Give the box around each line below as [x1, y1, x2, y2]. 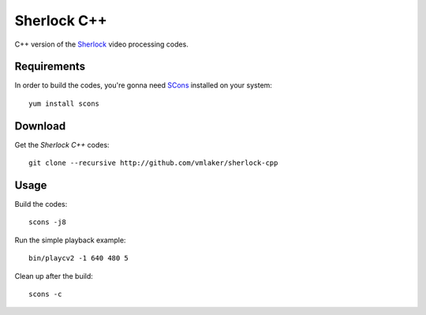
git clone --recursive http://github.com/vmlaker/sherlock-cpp [28, 159, 278, 167]
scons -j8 [28, 218, 66, 227]
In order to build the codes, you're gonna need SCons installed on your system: [14, 81, 272, 90]
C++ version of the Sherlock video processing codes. [14, 39, 189, 49]
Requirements [14, 60, 86, 73]
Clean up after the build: [14, 271, 94, 280]
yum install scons [28, 99, 100, 108]
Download [14, 119, 66, 133]
